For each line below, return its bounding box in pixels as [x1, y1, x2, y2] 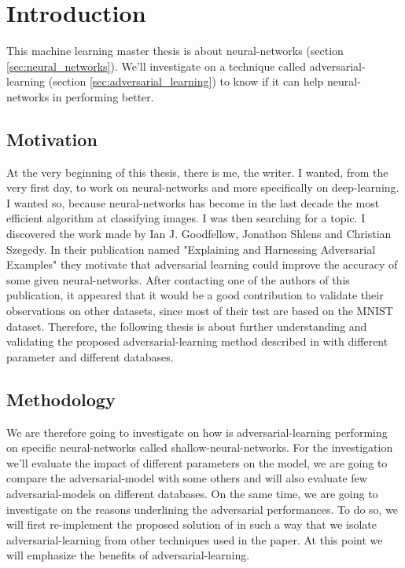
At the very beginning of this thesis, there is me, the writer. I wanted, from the [6, 163, 388, 180]
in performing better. [52, 88, 154, 104]
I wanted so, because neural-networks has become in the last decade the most [6, 194, 380, 211]
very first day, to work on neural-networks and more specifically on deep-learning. [6, 179, 399, 196]
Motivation [6, 126, 98, 151]
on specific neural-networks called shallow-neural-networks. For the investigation [6, 439, 393, 456]
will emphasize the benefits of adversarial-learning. [6, 547, 250, 563]
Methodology [6, 387, 116, 411]
